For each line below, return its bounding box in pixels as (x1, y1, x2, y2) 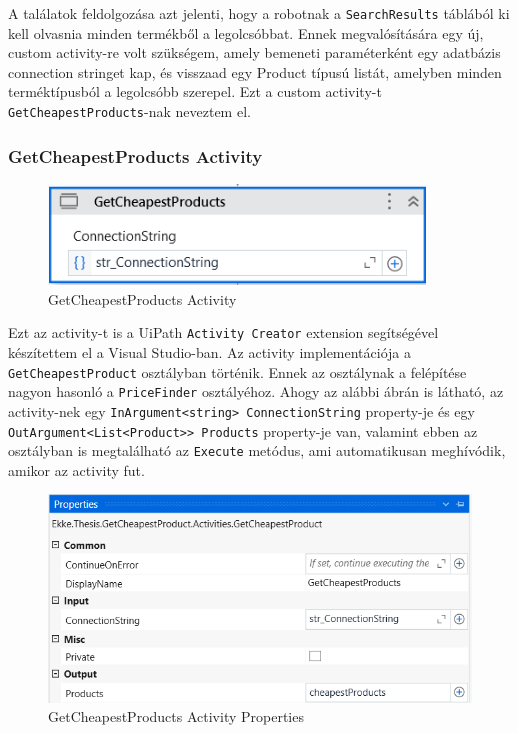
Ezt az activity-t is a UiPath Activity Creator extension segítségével (8, 322, 439, 343)
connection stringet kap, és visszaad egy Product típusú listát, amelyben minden (8, 61, 502, 82)
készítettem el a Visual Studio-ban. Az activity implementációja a (8, 342, 412, 362)
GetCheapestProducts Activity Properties (48, 706, 304, 727)
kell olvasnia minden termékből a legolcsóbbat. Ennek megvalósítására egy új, (8, 22, 484, 43)
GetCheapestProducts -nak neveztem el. (8, 101, 251, 122)
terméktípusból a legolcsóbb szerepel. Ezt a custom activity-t (8, 81, 382, 102)
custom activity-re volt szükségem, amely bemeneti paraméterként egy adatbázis (8, 42, 501, 63)
